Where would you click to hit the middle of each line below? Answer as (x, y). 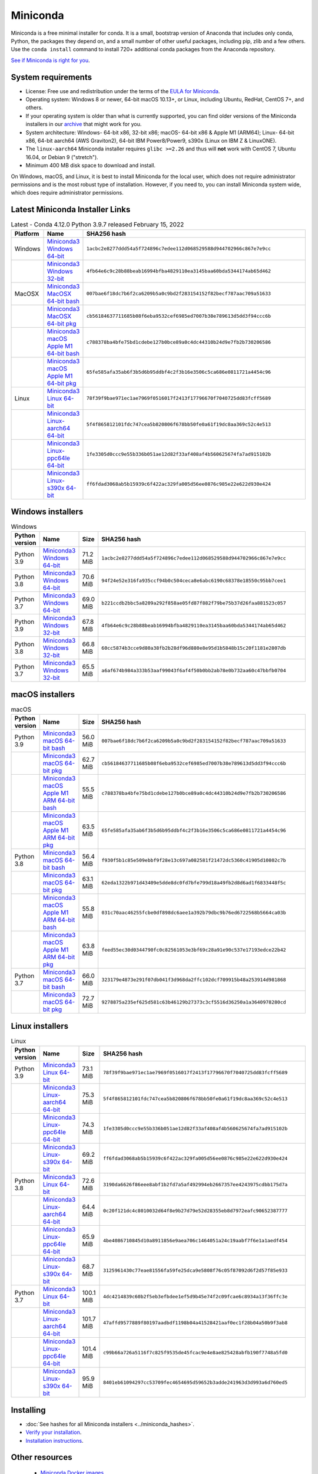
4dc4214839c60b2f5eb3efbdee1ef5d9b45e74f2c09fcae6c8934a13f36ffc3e (196, 1296)
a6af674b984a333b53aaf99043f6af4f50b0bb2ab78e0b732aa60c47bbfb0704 (193, 670)
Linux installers (40, 1026)
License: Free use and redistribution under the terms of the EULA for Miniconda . (123, 91)
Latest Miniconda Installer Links (71, 210)
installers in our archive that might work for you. (84, 124)
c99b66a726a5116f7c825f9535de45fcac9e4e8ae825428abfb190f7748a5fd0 (196, 1352)
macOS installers (43, 694)
